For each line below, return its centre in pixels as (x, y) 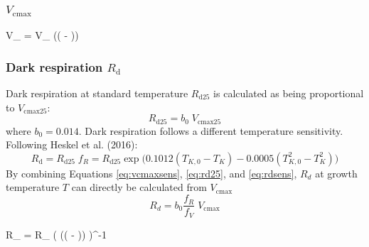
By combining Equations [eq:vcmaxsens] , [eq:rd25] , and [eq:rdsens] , (151, 173)
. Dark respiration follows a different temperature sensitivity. (211, 130)
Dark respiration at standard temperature (97, 93)
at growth (336, 173)
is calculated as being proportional (289, 93)
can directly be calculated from (139, 187)
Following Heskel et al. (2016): (72, 144)
